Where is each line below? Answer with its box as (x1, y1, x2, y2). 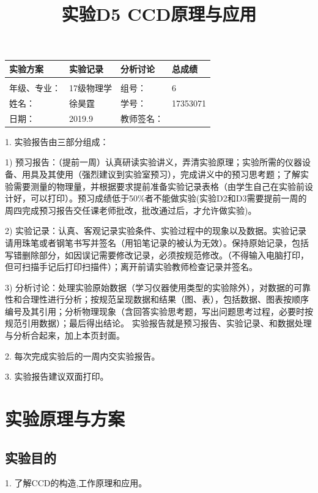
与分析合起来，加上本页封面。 (5, 329, 125, 342)
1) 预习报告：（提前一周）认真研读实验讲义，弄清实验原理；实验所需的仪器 (5, 156, 303, 168)
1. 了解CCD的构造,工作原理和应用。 (5, 476, 147, 489)
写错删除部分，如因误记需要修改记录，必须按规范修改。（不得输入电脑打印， (5, 248, 309, 261)
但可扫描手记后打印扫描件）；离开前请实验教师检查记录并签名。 (5, 260, 257, 273)
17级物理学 (69, 81, 112, 94)
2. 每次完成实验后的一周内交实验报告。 (5, 349, 160, 362)
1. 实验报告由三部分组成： (5, 135, 109, 148)
